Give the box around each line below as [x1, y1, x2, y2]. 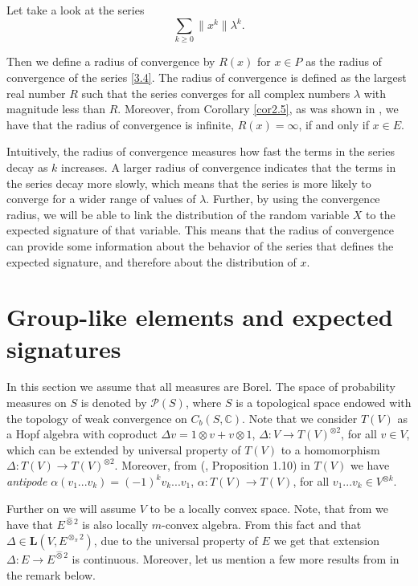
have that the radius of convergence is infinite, [6, 116, 234, 132]
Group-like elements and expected [6, 300, 393, 333]
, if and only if [298, 116, 369, 132]
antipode [6, 473, 47, 490]
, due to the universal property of [93, 531, 258, 548]
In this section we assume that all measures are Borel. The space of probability [6, 378, 395, 395]
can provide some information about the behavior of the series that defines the [6, 237, 394, 254]
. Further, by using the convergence [206, 190, 380, 207]
